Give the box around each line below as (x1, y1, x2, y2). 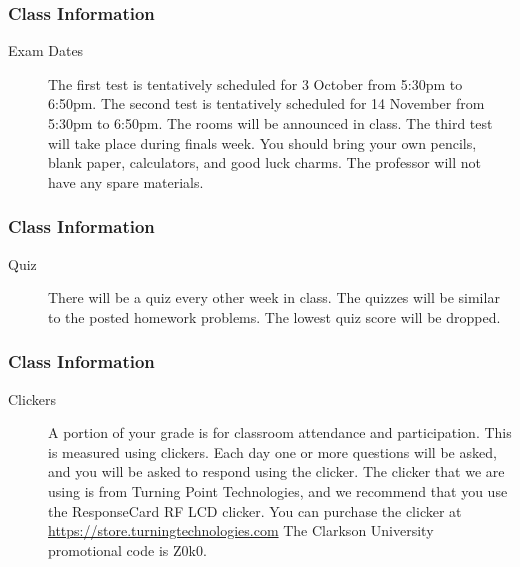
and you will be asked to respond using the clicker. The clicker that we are (48, 461, 505, 482)
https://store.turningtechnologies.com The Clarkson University (48, 520, 434, 541)
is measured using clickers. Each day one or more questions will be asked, (48, 441, 497, 462)
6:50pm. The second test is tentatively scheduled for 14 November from (48, 93, 485, 114)
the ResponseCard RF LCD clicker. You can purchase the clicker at (48, 500, 462, 521)
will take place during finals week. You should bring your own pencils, (48, 132, 477, 153)
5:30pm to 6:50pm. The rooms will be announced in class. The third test (48, 113, 493, 133)
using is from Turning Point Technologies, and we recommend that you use (48, 480, 508, 501)
